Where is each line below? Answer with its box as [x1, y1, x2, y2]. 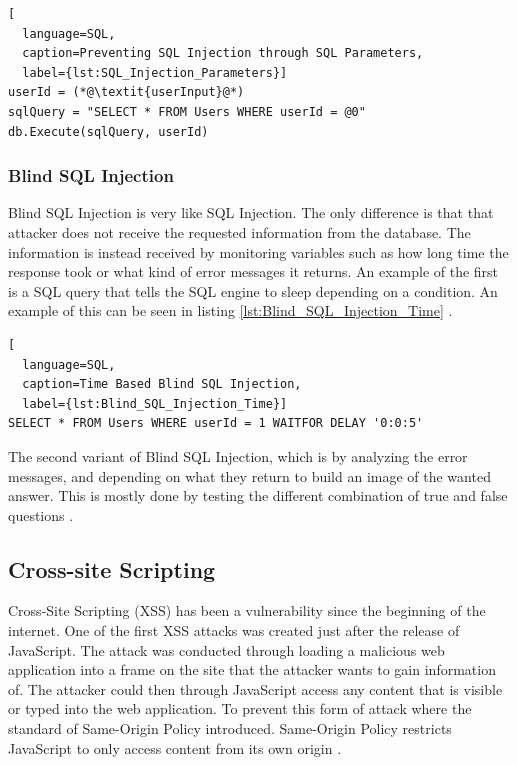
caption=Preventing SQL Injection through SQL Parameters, [22, 46, 424, 61]
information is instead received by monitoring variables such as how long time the [8, 241, 509, 262]
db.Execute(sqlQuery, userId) [8, 124, 209, 139]
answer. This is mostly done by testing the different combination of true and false [8, 485, 508, 506]
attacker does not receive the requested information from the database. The [8, 221, 471, 242]
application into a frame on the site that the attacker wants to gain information [8, 659, 496, 680]
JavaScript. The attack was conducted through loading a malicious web [8, 639, 445, 660]
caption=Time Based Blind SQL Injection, [22, 377, 302, 392]
